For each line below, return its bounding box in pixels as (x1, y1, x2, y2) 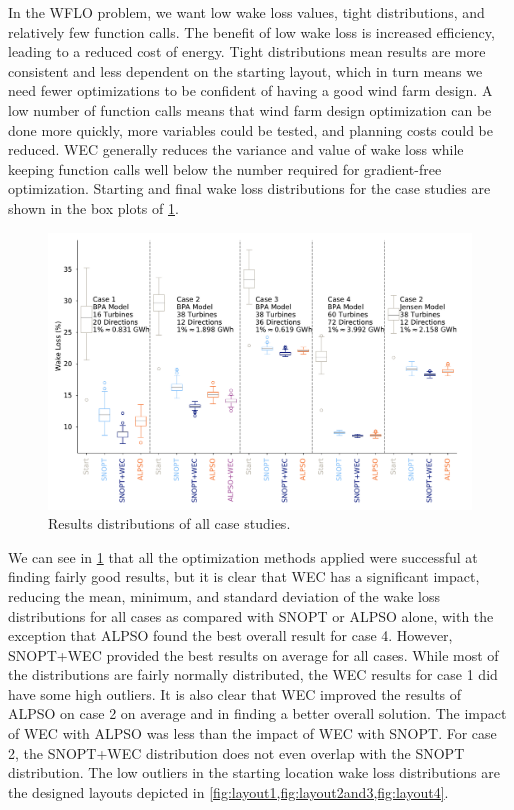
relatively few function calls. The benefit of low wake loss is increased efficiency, (8, 21, 495, 42)
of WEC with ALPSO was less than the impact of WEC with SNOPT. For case (8, 723, 497, 744)
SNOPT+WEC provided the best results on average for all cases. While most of (8, 644, 499, 665)
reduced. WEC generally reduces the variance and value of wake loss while (8, 139, 464, 160)
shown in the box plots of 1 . (8, 197, 179, 218)
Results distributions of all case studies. (48, 513, 291, 534)
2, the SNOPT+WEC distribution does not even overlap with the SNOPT (8, 742, 465, 763)
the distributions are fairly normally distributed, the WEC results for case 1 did (8, 664, 498, 685)
